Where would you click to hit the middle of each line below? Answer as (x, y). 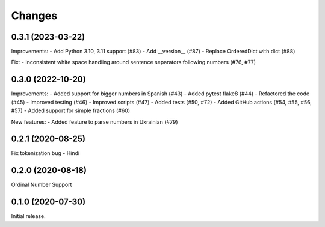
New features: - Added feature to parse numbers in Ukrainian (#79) (94, 122)
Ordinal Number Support (42, 185)
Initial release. (28, 216)
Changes (34, 16)
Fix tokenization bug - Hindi (45, 153)
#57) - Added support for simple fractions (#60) (71, 110)
